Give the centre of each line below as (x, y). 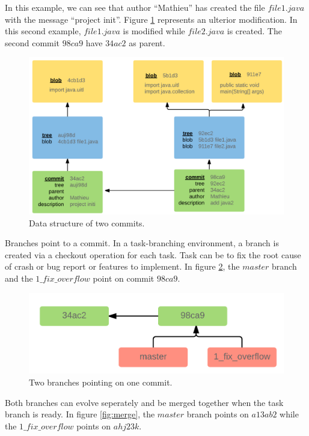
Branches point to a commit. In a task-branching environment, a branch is (142, 243)
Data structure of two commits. (87, 223)
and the (19, 278)
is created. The (254, 31)
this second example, (43, 31)
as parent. (147, 42)
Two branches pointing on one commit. (101, 382)
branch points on (218, 414)
